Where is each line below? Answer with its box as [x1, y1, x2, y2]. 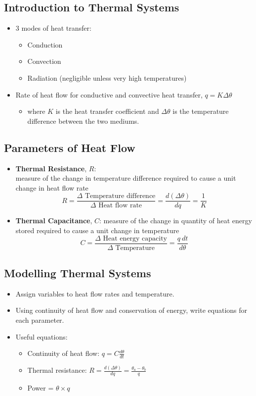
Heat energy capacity [103, 235, 167, 242]
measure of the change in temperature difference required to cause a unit [15, 173, 236, 183]
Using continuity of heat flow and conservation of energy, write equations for [15, 305, 248, 315]
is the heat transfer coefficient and [55, 106, 159, 116]
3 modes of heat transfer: [15, 23, 91, 33]
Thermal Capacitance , [15, 215, 92, 226]
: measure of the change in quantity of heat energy [99, 215, 252, 226]
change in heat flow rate [15, 182, 88, 193]
